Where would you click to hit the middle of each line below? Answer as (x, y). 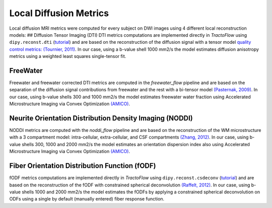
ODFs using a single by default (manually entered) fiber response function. (87, 199)
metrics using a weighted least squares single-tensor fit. (68, 56)
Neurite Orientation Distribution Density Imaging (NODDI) (101, 118)
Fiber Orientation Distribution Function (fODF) (83, 166)
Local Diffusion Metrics (59, 13)
